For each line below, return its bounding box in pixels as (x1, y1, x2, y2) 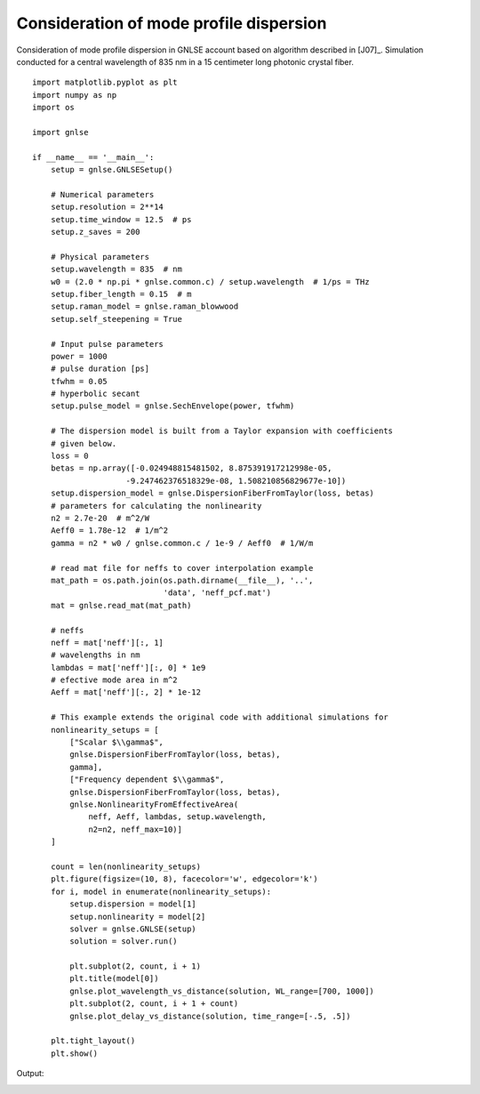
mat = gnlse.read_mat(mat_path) (50, 600, 192, 610)
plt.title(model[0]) (69, 974, 159, 984)
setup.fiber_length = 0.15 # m (50, 289, 192, 299)
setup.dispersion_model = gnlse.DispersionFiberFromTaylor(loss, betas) (50, 488, 375, 498)
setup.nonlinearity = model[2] (69, 912, 206, 921)
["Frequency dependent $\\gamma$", (69, 775, 225, 784)
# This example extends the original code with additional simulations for (50, 712, 388, 722)
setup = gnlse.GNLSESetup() (50, 165, 173, 175)
